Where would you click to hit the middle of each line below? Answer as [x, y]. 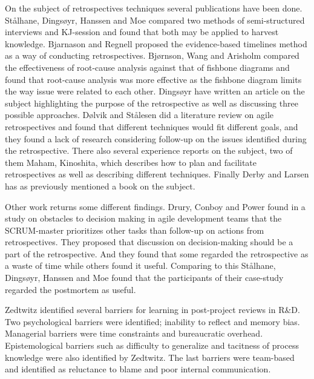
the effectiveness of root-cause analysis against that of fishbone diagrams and [147, 67]
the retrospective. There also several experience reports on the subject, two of [149, 150]
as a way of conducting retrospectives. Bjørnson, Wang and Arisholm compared [152, 55]
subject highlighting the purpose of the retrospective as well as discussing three [152, 103]
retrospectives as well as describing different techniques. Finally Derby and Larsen [157, 174]
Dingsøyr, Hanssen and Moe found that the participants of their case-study [144, 278]
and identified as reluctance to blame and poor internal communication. [138, 369]
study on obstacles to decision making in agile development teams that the [143, 218]
